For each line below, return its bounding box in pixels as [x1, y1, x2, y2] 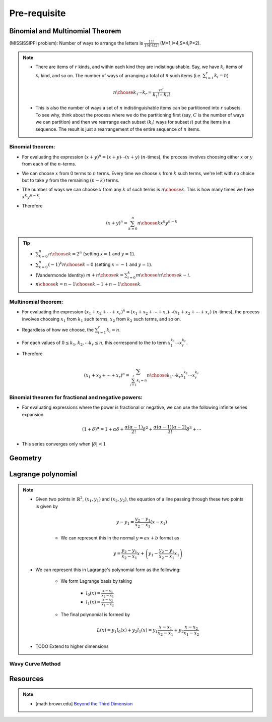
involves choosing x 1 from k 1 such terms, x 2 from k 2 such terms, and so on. [22, 316, 181, 323]
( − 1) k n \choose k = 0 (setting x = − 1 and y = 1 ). [48, 261, 153, 267]
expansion [22, 411, 44, 417]
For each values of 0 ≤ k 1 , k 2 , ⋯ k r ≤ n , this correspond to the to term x [22, 340, 171, 347]
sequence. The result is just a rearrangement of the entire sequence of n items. [35, 126, 201, 132]
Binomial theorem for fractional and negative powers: [9, 394, 143, 401]
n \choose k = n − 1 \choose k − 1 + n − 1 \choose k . [35, 281, 142, 287]
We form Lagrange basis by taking [60, 578, 132, 584]
